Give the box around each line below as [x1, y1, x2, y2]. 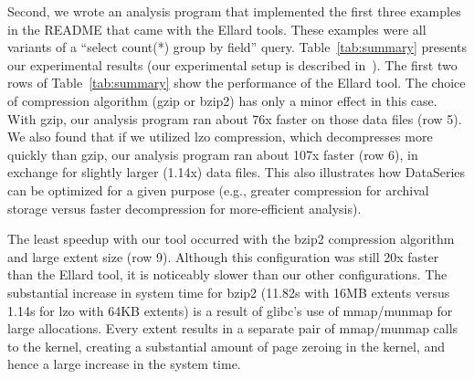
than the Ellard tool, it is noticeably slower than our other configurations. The [7, 265, 448, 284]
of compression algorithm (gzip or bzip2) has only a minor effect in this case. [7, 90, 437, 110]
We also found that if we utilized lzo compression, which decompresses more [7, 127, 433, 146]
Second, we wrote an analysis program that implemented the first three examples [7, 2, 461, 20]
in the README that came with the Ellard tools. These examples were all [7, 19, 427, 38]
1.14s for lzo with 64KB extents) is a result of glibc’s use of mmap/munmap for [7, 300, 453, 320]
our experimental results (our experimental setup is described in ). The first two [7, 55, 458, 74]
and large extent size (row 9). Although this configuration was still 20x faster [7, 247, 439, 266]
